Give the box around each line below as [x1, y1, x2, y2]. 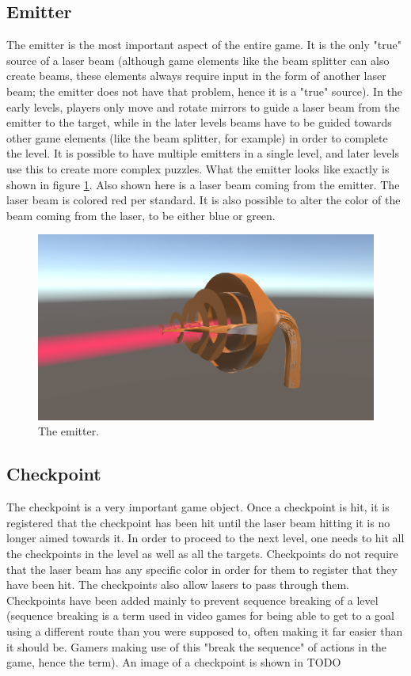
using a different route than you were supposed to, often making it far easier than [6, 623, 403, 639]
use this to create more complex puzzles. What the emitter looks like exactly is [6, 160, 390, 177]
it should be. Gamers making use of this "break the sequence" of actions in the [6, 638, 387, 655]
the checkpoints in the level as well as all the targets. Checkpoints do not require [6, 545, 398, 562]
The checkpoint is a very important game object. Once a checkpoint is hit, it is [6, 499, 390, 515]
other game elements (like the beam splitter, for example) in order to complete [6, 129, 388, 146]
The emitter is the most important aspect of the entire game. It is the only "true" [6, 36, 401, 53]
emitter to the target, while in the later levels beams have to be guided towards [6, 114, 392, 131]
